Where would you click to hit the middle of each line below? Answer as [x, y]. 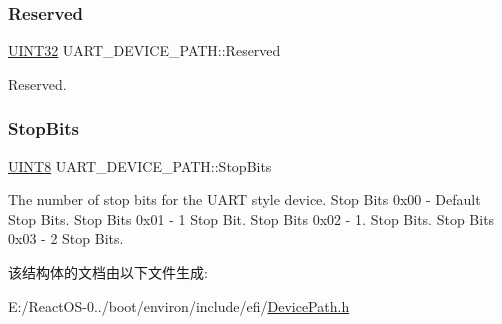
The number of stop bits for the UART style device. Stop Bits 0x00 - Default [244, 199]
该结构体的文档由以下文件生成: [108, 272]
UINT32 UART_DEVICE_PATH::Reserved [144, 50]
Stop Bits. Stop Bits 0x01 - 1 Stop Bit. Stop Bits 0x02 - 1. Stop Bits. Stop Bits [251, 218]
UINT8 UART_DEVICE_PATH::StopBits [140, 165]
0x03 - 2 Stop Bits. [66, 238]
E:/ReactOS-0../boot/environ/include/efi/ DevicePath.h [179, 305]
